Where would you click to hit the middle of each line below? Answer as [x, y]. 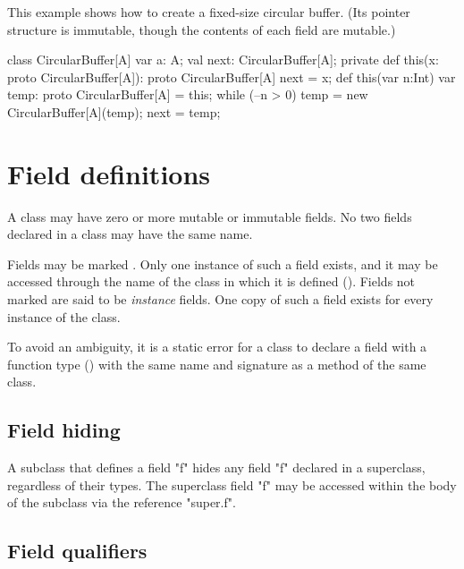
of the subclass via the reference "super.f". [122, 502]
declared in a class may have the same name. [130, 234]
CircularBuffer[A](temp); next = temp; [114, 111]
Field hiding [64, 430]
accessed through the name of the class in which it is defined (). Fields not [211, 281]
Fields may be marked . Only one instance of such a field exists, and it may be [223, 263]
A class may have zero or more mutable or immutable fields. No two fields [210, 216]
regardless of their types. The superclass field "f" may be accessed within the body [232, 484]
